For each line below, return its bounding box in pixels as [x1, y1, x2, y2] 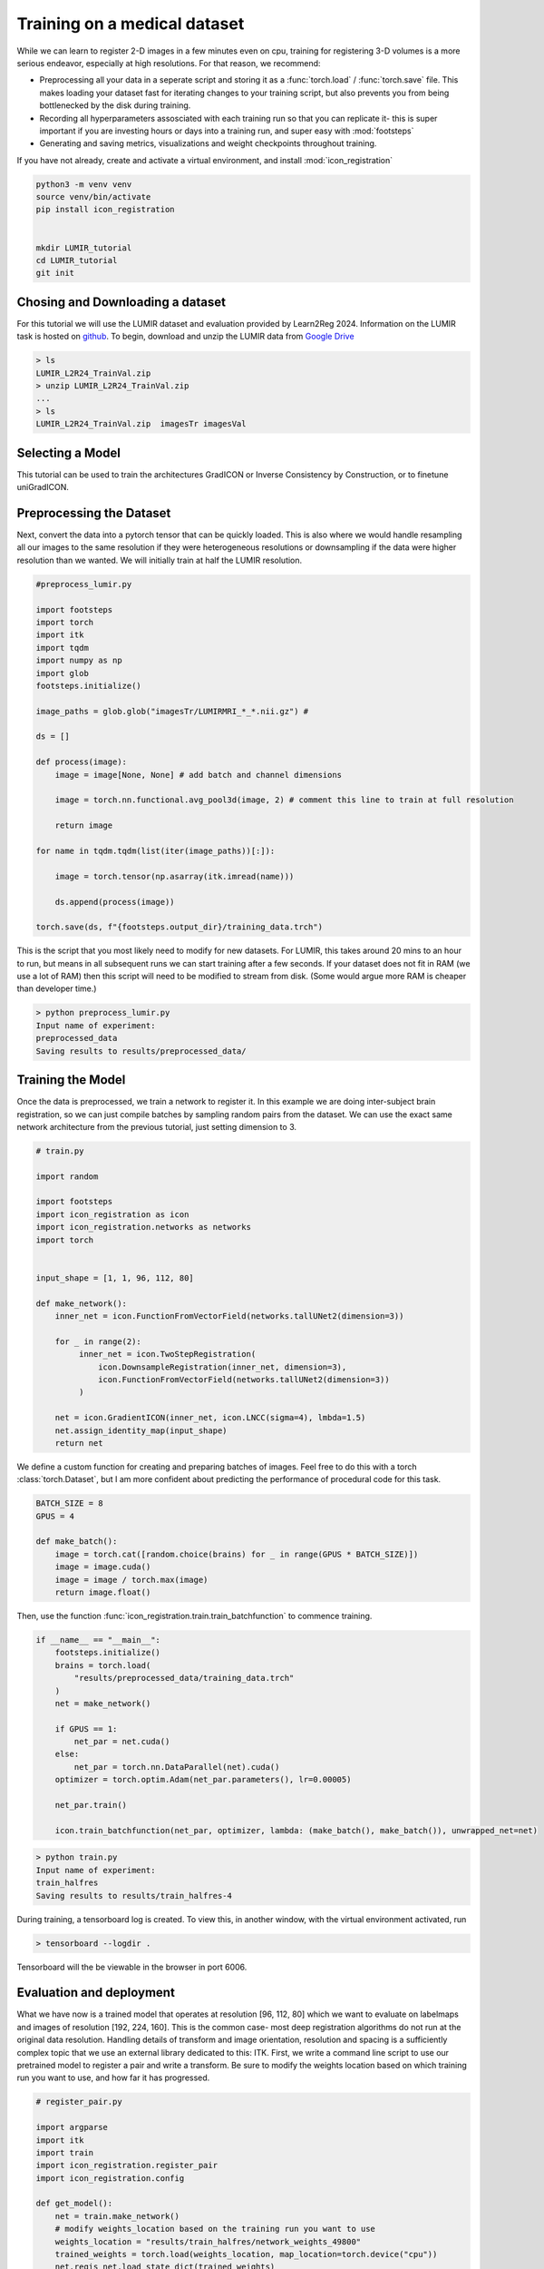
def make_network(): [35, 1298, 127, 1309]
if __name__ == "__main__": [35, 1635, 160, 1645]
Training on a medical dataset [16, 14, 245, 34]
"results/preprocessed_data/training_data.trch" [73, 1673, 295, 1684]
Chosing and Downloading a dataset [16, 294, 227, 309]
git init [35, 268, 75, 279]
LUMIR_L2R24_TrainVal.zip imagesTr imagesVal [35, 418, 247, 429]
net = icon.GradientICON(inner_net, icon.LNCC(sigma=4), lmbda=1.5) [54, 1412, 366, 1423]
